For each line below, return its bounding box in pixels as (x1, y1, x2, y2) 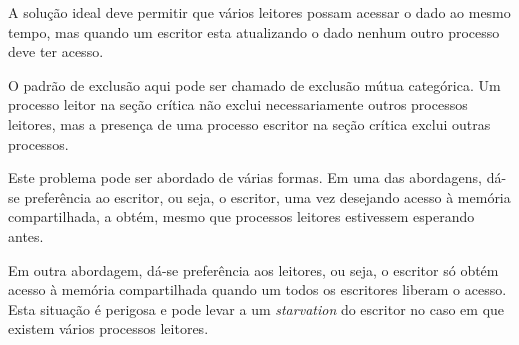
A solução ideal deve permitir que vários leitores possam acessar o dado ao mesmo (8, 2, 511, 22)
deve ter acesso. (8, 41, 104, 62)
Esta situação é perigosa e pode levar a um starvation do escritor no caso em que (8, 298, 505, 319)
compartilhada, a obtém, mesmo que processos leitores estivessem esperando (8, 206, 475, 227)
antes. (8, 225, 44, 246)
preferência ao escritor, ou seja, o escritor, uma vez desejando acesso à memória (24, 186, 511, 207)
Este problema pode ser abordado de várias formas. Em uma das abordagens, (8, 167, 482, 188)
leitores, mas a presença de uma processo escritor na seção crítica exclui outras (8, 113, 491, 134)
